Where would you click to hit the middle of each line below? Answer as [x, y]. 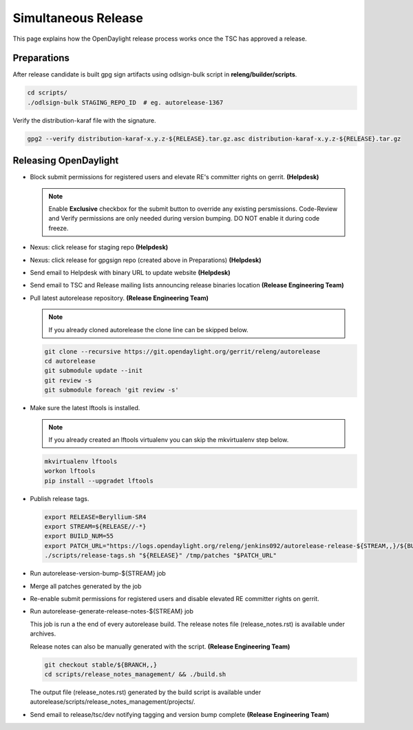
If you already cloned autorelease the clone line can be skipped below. [149, 329]
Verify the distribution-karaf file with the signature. [84, 120]
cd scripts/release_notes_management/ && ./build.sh [135, 674]
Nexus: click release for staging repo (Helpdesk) [99, 247]
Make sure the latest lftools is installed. [85, 408]
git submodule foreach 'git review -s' [112, 390]
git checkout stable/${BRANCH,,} [101, 665]
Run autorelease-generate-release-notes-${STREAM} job [112, 611]
